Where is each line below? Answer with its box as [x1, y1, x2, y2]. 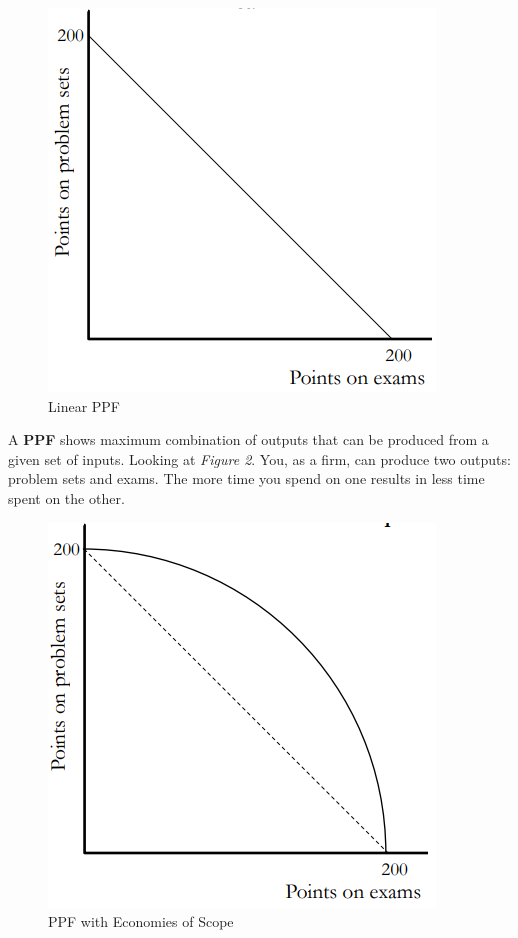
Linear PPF [48, 395, 121, 416]
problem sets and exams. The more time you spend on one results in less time [8, 468, 485, 489]
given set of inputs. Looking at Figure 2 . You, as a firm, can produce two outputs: [8, 448, 511, 469]
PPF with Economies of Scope [48, 911, 234, 932]
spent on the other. [8, 487, 125, 508]
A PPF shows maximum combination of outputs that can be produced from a [8, 429, 489, 450]
